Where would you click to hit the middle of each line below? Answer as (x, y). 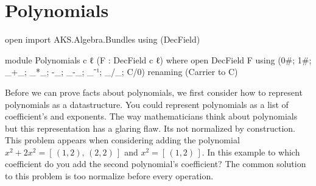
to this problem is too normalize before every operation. (109, 176)
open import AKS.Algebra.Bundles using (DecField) (103, 39)
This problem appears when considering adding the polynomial (122, 140)
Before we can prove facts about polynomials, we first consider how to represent (154, 92)
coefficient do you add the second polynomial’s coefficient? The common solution (156, 164)
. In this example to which (251, 152)
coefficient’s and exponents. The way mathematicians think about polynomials (151, 116)
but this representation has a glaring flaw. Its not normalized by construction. (150, 128)
